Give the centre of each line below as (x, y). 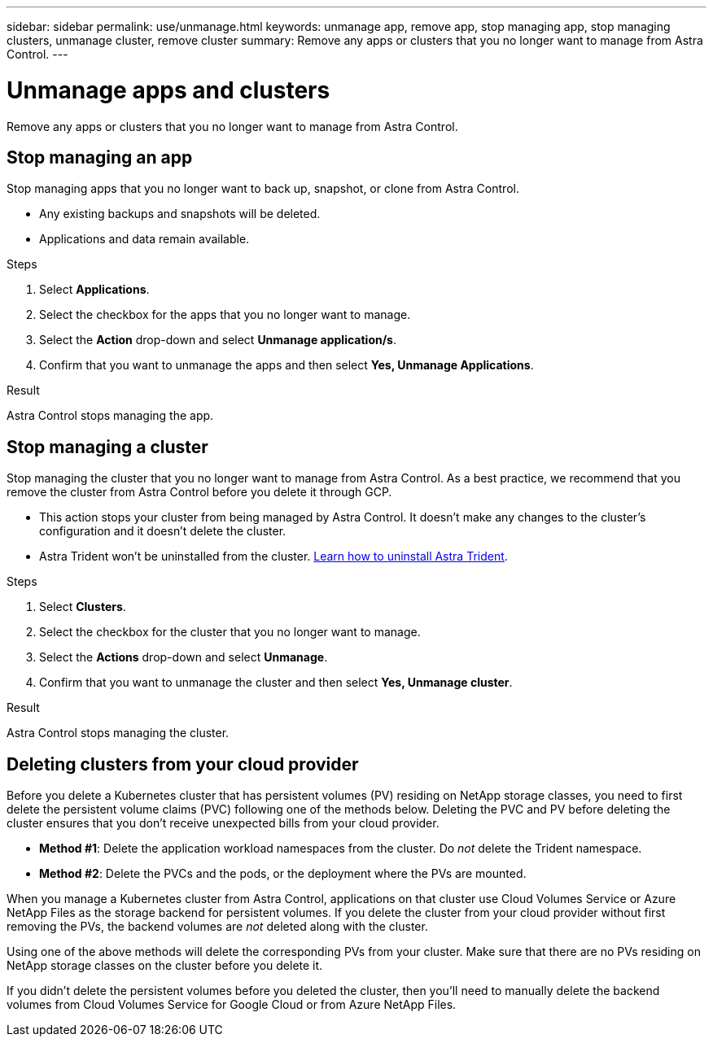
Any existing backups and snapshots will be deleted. (180, 214)
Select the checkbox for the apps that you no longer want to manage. (225, 315)
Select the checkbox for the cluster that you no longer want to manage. (230, 632)
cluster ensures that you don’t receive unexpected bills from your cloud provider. (223, 823)
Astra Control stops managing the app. (110, 416)
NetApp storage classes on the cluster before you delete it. (165, 966)
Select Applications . (94, 290)
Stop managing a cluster (107, 447)
